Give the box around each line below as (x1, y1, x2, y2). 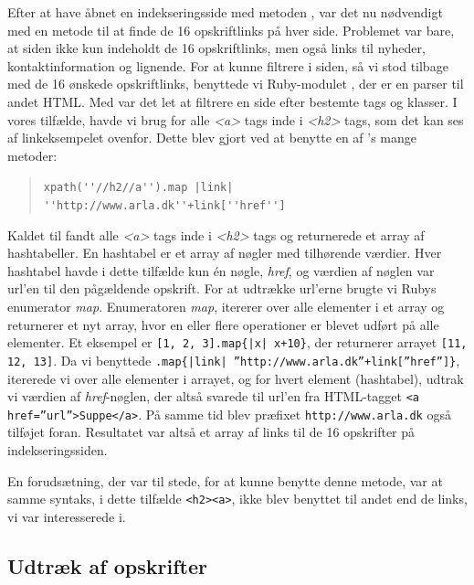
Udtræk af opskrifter (7, 551, 207, 580)
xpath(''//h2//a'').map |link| (43, 181, 234, 195)
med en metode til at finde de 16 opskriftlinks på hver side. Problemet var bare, (7, 20, 455, 39)
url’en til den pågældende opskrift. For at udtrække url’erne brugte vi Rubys (7, 279, 437, 298)
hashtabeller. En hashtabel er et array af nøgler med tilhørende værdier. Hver (7, 243, 442, 262)
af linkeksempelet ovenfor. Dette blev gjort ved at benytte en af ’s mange (7, 128, 417, 147)
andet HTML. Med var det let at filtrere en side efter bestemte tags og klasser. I (7, 91, 458, 111)
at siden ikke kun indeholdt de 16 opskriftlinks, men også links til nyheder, (7, 38, 426, 58)
